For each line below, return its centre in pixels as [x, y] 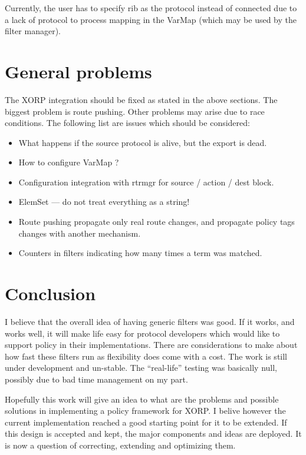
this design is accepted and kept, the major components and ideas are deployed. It [153, 434]
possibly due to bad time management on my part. [96, 379]
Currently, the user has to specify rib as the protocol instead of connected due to [151, 8]
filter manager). [33, 31]
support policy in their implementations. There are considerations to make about [151, 345]
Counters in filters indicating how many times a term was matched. [140, 253]
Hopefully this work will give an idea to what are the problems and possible [142, 399]
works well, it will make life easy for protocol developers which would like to [142, 333]
